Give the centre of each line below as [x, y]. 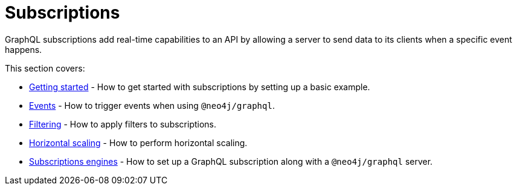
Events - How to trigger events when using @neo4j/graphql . [152, 105]
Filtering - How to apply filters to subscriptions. [123, 124]
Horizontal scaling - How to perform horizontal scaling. [138, 142]
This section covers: [45, 68]
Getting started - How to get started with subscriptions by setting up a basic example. [200, 87]
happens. [24, 49]
